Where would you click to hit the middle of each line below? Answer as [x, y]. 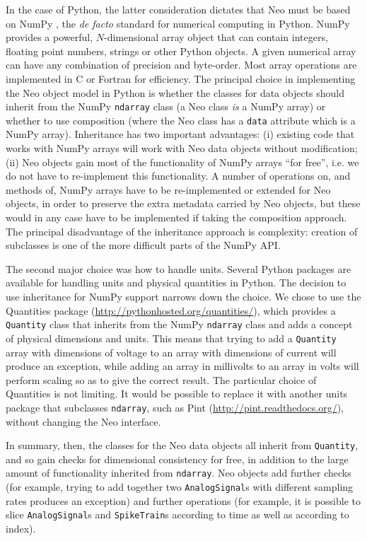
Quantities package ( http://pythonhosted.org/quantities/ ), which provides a [171, 310]
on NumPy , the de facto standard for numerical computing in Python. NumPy [178, 23]
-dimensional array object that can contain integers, [216, 37]
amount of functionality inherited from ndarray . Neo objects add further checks [179, 473]
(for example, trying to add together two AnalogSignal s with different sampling [180, 487]
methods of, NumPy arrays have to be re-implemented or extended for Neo [168, 189]
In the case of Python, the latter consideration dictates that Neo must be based [178, 9]
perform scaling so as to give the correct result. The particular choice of [161, 379]
